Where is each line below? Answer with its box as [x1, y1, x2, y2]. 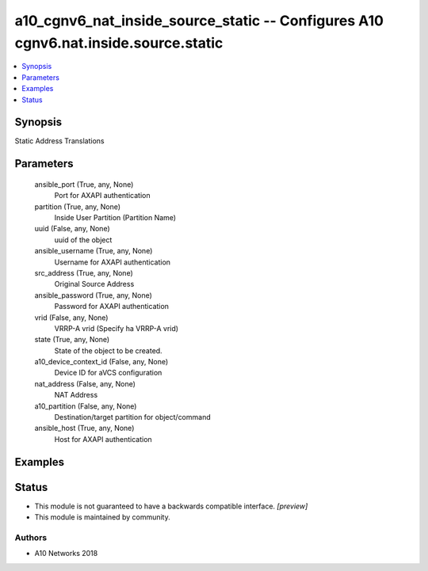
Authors [14, 531, 48, 542]
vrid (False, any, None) [34, 313, 109, 322]
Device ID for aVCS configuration [54, 368, 162, 378]
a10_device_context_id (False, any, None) [34, 357, 169, 367]
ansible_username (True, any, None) [34, 246, 153, 256]
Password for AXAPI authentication [54, 302, 170, 311]
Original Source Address [54, 280, 135, 289]
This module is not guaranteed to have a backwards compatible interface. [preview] [34, 501, 308, 511]
